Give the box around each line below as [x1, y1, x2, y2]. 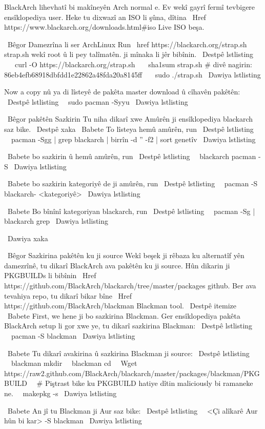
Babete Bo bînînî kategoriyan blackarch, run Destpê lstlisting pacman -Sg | [7, 205, 255, 216]
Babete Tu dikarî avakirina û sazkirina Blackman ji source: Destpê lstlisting [7, 347, 250, 358]
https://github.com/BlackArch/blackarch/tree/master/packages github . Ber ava [4, 280, 256, 291]
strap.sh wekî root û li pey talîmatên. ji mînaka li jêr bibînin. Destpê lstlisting [4, 49, 254, 60]
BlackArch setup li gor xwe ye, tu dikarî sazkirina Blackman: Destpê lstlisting [4, 320, 253, 331]
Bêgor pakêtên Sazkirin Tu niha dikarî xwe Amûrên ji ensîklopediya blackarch [7, 113, 253, 124]
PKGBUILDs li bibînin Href [4, 270, 96, 281]
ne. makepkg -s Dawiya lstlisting [4, 388, 117, 398]
